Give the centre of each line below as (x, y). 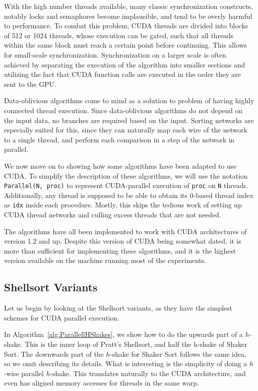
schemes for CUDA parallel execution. (62, 317)
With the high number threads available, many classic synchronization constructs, (129, 6)
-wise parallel (24, 373)
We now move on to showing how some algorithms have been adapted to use (120, 165)
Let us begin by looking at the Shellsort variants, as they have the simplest (118, 308)
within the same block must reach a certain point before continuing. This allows (126, 45)
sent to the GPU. (30, 84)
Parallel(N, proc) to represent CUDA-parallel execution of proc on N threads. (126, 185)
